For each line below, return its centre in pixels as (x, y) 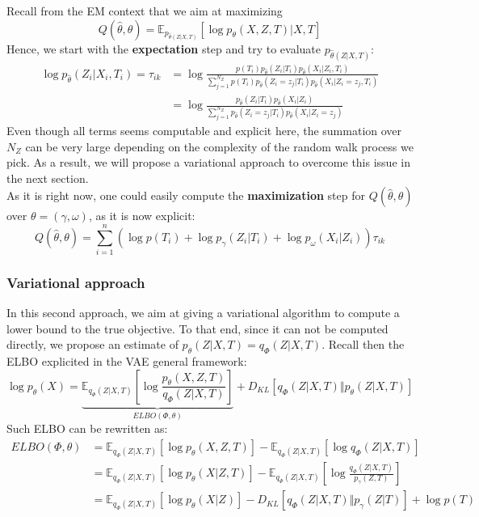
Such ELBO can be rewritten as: (87, 428)
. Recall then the (363, 344)
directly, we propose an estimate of (92, 344)
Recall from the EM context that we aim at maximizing (145, 11)
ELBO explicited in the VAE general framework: (127, 361)
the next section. (48, 178)
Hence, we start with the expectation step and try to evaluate (164, 48)
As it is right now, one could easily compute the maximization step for (186, 195)
